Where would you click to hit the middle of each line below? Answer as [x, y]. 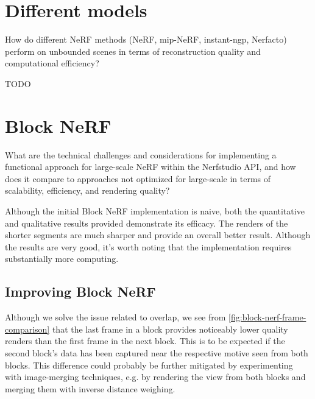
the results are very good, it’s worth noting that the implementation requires [148, 246]
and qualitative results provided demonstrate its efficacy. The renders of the [147, 223]
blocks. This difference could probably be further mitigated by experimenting [149, 365]
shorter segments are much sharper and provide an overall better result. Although [158, 235]
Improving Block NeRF [80, 291]
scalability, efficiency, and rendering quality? [87, 190]
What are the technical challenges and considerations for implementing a [141, 154]
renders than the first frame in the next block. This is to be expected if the [145, 341]
